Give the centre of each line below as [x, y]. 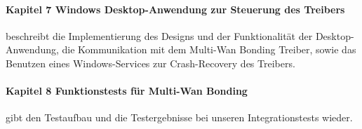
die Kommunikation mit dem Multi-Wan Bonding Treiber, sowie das [209, 49]
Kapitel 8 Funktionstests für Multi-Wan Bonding [127, 91]
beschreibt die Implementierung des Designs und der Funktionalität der [159, 35]
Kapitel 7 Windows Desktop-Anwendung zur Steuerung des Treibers [175, 9]
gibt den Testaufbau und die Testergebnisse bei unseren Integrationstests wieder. [179, 117]
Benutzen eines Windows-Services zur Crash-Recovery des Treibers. [150, 63]
